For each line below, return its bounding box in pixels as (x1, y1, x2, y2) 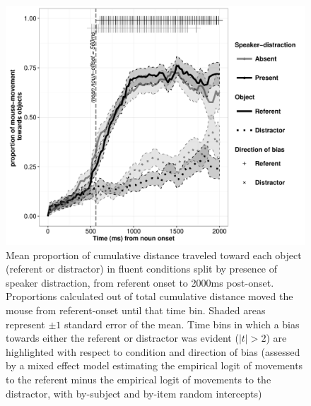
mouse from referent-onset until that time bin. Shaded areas (6, 303, 266, 318)
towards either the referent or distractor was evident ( (6, 330, 239, 345)
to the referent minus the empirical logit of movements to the (6, 372, 271, 387)
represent (6, 316, 45, 331)
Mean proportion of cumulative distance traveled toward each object (6, 247, 302, 262)
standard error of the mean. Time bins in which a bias (64, 316, 300, 331)
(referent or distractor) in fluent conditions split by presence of (6, 261, 278, 276)
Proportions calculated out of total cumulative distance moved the (6, 289, 293, 304)
